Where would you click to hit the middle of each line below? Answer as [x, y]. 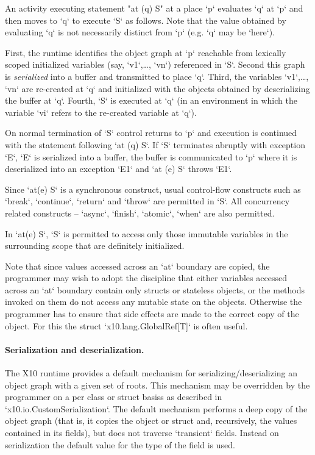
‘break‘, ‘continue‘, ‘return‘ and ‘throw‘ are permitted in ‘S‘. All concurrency [147, 201]
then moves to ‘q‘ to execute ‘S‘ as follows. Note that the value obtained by [146, 20]
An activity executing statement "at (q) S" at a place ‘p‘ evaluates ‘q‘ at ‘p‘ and [154, 8]
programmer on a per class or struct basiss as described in [114, 397]
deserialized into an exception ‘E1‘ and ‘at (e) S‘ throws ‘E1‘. [119, 169]
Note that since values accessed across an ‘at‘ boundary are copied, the [137, 266]
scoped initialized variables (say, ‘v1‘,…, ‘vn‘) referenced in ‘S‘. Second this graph [155, 64]
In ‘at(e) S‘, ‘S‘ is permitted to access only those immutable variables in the [147, 233]
